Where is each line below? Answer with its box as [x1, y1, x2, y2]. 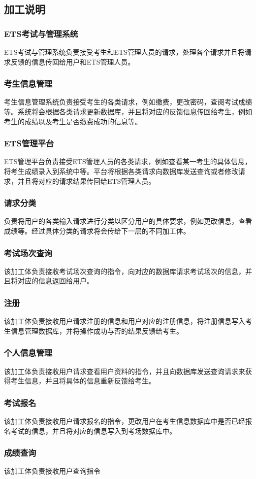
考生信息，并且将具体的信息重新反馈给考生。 [10, 376, 156, 386]
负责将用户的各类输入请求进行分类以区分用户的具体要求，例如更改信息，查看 [4, 216, 252, 226]
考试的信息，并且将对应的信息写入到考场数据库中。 [10, 425, 176, 436]
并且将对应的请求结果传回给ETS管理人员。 [17, 175, 156, 186]
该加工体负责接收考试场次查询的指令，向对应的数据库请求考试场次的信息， [4, 266, 245, 276]
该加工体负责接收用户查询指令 [4, 466, 100, 476]
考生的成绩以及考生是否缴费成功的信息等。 [4, 116, 142, 126]
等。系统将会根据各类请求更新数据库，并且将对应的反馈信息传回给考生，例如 [4, 106, 252, 116]
